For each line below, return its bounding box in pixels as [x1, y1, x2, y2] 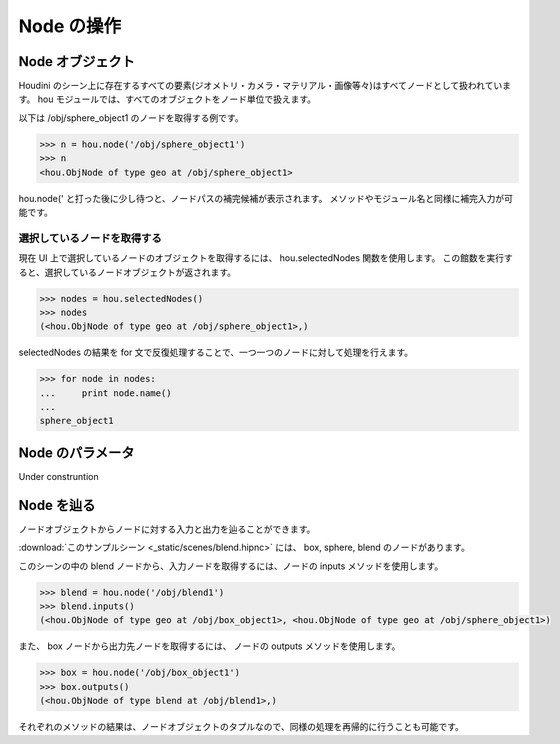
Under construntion [18, 470, 99, 482]
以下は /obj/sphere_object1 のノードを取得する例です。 [18, 111, 244, 124]
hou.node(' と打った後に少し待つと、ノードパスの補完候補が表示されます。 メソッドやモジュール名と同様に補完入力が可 [18, 192, 514, 204]
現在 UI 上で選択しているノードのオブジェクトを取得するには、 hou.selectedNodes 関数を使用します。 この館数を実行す [18, 252, 514, 264]
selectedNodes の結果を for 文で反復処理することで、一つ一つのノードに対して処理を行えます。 [18, 346, 414, 359]
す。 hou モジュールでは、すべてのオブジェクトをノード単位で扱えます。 [18, 93, 317, 105]
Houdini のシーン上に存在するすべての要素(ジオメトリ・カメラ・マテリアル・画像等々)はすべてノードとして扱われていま [18, 80, 512, 92]
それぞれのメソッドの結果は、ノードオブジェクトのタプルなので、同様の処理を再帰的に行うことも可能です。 [18, 721, 465, 733]
